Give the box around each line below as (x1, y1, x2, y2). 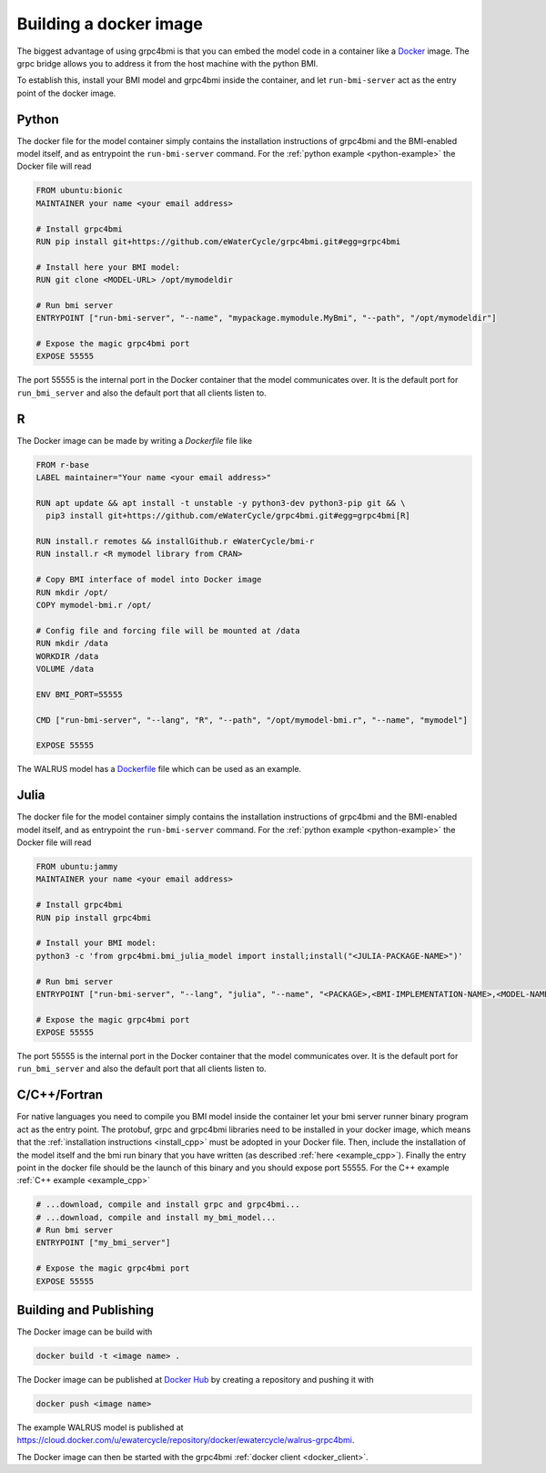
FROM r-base (35, 459, 90, 469)
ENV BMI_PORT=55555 (35, 689, 123, 699)
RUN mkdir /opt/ (35, 587, 109, 597)
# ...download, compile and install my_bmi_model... (35, 1212, 277, 1222)
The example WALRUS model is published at (16, 1422, 184, 1433)
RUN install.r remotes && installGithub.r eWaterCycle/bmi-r (35, 536, 315, 547)
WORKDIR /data (35, 651, 99, 661)
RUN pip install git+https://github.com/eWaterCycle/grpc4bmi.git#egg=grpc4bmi (35, 236, 401, 246)
